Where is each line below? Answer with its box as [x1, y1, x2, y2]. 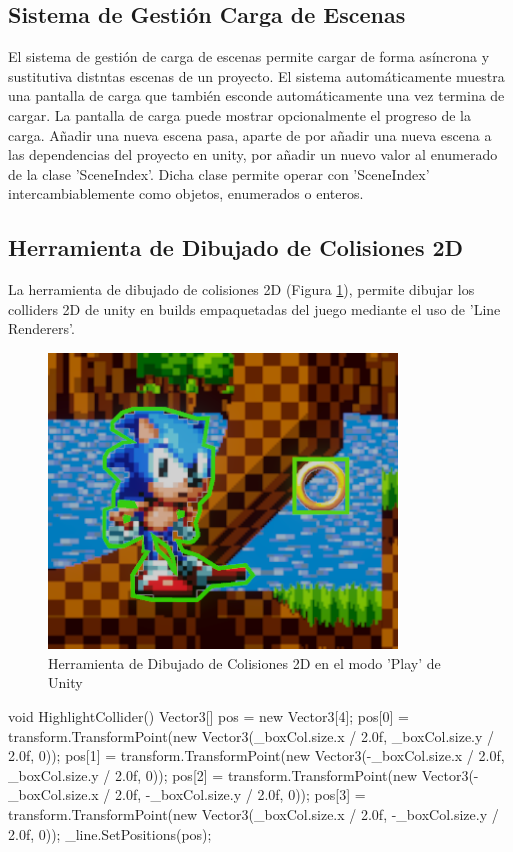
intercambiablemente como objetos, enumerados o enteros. [8, 183, 364, 204]
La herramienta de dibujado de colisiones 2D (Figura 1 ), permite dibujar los [8, 279, 475, 300]
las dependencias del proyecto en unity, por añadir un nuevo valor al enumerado [8, 144, 498, 165]
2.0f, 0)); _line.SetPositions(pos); [8, 823, 212, 844]
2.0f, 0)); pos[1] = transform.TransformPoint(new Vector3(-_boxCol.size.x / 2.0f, [8, 745, 505, 766]
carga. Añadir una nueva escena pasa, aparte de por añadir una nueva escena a [8, 124, 492, 145]
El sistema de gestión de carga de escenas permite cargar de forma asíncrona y [8, 46, 490, 67]
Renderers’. [8, 318, 75, 339]
